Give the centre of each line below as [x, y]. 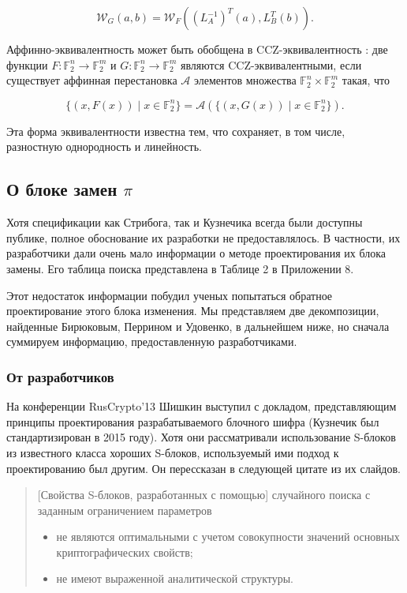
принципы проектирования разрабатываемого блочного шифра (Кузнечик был [193, 421]
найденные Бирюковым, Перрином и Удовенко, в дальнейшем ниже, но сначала [198, 326]
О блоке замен [62, 189]
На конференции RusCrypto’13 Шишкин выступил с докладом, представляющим [202, 406]
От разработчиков [60, 376]
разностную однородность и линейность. [104, 146]
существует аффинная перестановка [92, 80]
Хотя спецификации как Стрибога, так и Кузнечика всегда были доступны [185, 222]
